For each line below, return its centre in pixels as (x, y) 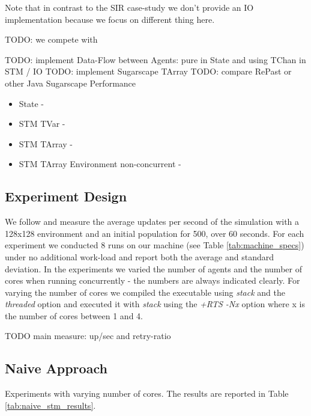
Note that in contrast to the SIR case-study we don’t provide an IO (129, 7)
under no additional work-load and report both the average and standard (139, 256)
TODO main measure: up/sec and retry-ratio (88, 336)
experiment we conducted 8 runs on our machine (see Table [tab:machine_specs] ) (155, 245)
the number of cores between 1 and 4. (74, 315)
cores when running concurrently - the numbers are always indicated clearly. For (152, 280)
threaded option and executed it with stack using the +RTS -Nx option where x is (155, 304)
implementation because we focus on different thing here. (110, 19)
